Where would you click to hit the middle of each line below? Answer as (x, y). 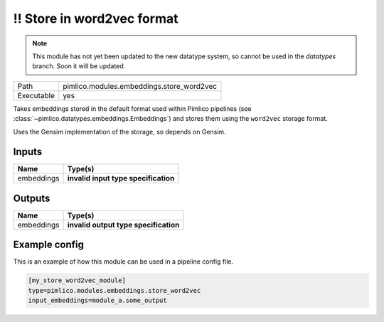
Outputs (32, 198)
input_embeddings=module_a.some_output (97, 301)
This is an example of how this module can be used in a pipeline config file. (123, 262)
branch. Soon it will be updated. (79, 66)
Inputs (28, 152)
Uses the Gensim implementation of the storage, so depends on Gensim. (120, 132)
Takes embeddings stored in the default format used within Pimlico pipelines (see (132, 108)
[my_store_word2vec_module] (77, 280)
